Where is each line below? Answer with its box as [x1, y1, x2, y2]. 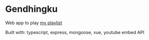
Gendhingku [5, 3, 58, 15]
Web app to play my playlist [5, 20, 63, 26]
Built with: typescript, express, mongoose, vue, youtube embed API [5, 29, 144, 35]
